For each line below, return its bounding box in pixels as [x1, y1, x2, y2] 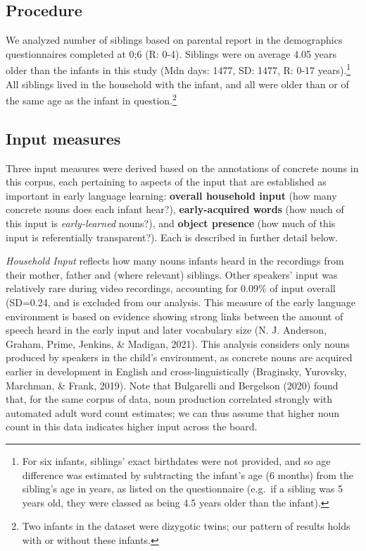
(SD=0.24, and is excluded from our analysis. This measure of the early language [6, 295, 355, 310]
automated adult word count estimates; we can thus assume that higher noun [6, 405, 340, 420]
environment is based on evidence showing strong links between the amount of [6, 308, 343, 323]
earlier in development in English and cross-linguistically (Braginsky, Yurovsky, [6, 364, 347, 378]
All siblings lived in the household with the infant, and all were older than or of [6, 76, 349, 91]
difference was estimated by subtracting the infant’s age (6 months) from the [22, 467, 354, 482]
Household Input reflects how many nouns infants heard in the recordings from [6, 253, 344, 268]
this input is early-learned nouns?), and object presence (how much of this [6, 216, 336, 231]
